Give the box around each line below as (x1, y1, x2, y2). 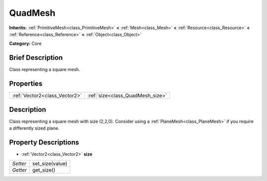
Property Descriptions (9, 138, 79, 146)
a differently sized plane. (9, 125, 59, 131)
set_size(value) (32, 160, 68, 167)
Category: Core (9, 41, 42, 46)
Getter (12, 167, 27, 174)
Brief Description (9, 53, 63, 62)
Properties (9, 80, 43, 88)
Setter (12, 160, 27, 167)
